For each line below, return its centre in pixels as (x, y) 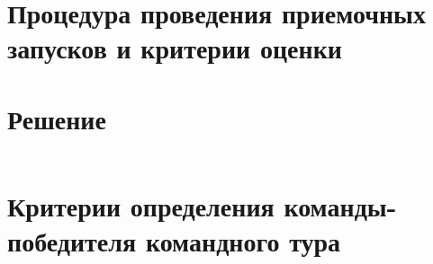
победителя (72, 241)
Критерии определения (141, 205)
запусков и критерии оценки (175, 48)
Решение (57, 118)
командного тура (243, 241)
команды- (340, 205)
